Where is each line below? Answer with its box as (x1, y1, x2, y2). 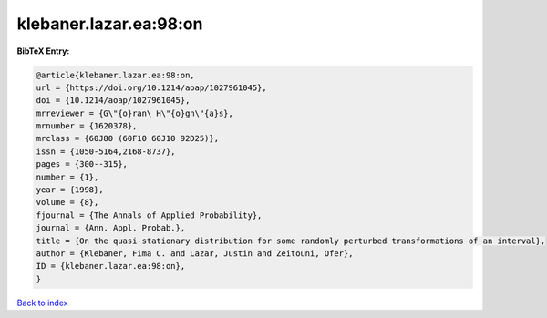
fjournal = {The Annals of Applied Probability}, (36, 210, 263, 221)
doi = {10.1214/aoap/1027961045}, (36, 96, 191, 106)
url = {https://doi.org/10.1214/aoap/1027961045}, (36, 82, 268, 93)
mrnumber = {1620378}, (36, 121, 138, 131)
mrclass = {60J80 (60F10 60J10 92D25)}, (36, 133, 219, 144)
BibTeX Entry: (16, 46, 70, 56)
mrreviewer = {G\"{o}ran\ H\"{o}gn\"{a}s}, (36, 108, 234, 118)
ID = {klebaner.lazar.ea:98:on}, (36, 261, 186, 272)
